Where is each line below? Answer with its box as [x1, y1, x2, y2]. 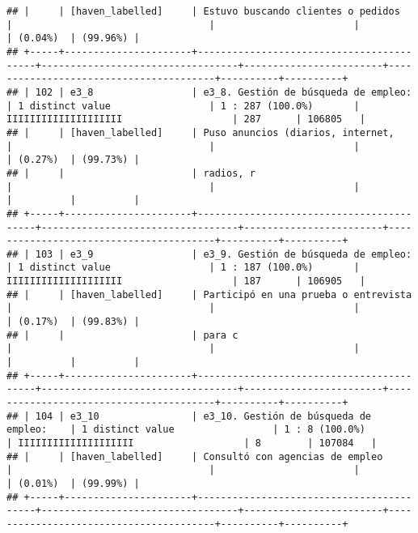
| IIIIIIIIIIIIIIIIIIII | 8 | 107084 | [6, 437, 378, 449]
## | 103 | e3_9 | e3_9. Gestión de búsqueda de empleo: [6, 248, 412, 260]
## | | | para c [6, 329, 239, 341]
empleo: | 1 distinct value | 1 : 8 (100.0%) [6, 424, 365, 436]
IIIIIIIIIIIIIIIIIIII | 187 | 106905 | [6, 275, 365, 288]
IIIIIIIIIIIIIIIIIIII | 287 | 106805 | [6, 113, 365, 126]
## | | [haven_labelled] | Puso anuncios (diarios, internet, [6, 126, 395, 139]
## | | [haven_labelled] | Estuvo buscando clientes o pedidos [6, 6, 400, 17]
